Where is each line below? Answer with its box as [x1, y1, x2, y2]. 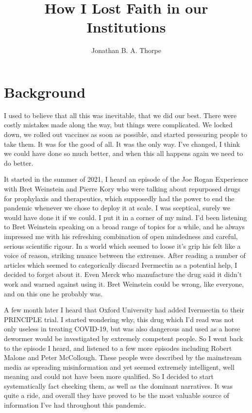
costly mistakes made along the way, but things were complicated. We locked [4, 120, 233, 130]
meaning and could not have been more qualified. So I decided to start [4, 371, 214, 381]
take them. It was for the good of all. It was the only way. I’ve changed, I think [4, 138, 240, 149]
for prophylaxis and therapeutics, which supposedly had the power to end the [4, 193, 235, 203]
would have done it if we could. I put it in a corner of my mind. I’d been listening [4, 212, 247, 222]
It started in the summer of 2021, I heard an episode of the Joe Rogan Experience [4, 174, 248, 184]
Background [4, 82, 86, 102]
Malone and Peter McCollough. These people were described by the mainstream [4, 352, 242, 362]
